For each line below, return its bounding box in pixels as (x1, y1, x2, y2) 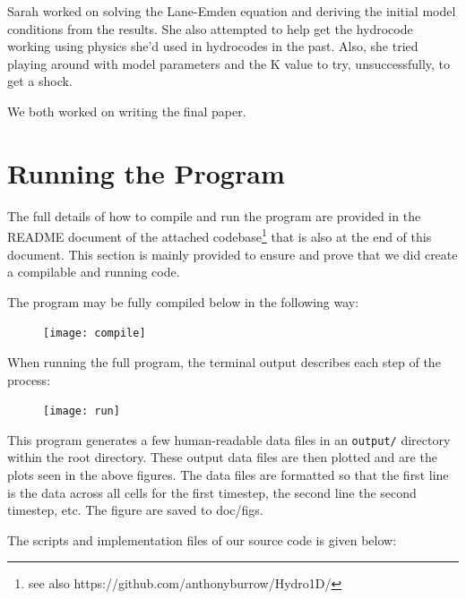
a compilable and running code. (7, 262, 180, 281)
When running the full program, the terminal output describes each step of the (7, 352, 441, 371)
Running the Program (7, 154, 285, 191)
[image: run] (43, 405, 120, 418)
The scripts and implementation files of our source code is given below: (7, 530, 397, 549)
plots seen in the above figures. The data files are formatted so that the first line (7, 466, 449, 484)
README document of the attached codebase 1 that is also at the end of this (7, 225, 432, 245)
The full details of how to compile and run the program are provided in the (7, 206, 421, 225)
